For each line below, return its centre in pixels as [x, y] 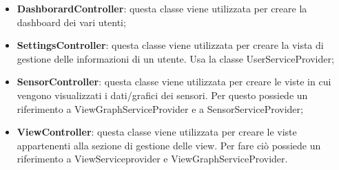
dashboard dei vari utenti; [71, 22]
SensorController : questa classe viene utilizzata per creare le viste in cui [174, 82]
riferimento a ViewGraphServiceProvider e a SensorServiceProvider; [160, 108]
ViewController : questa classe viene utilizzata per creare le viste [157, 132]
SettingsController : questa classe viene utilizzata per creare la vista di [170, 45]
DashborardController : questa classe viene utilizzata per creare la [162, 8]
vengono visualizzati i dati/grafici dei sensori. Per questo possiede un [162, 95]
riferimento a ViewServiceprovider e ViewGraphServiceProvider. [152, 159]
